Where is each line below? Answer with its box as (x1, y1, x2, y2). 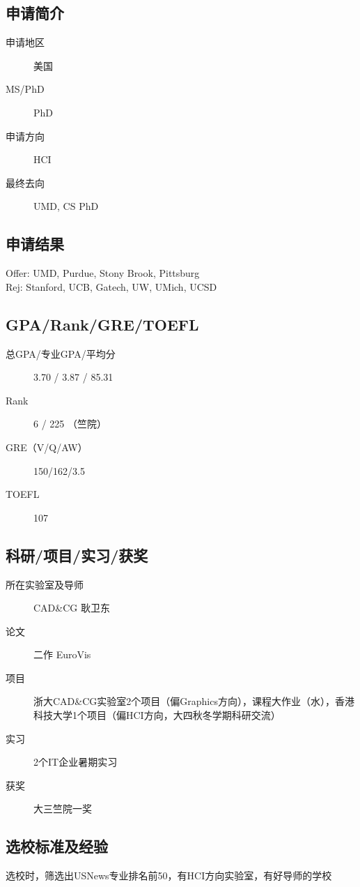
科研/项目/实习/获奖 (6, 544, 148, 566)
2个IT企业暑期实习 (33, 755, 118, 769)
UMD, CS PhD (33, 199, 99, 213)
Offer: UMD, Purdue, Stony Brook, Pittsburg (6, 266, 200, 280)
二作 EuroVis (33, 647, 91, 662)
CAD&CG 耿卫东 (33, 600, 110, 615)
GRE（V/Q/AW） (6, 439, 88, 454)
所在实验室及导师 (6, 577, 84, 591)
